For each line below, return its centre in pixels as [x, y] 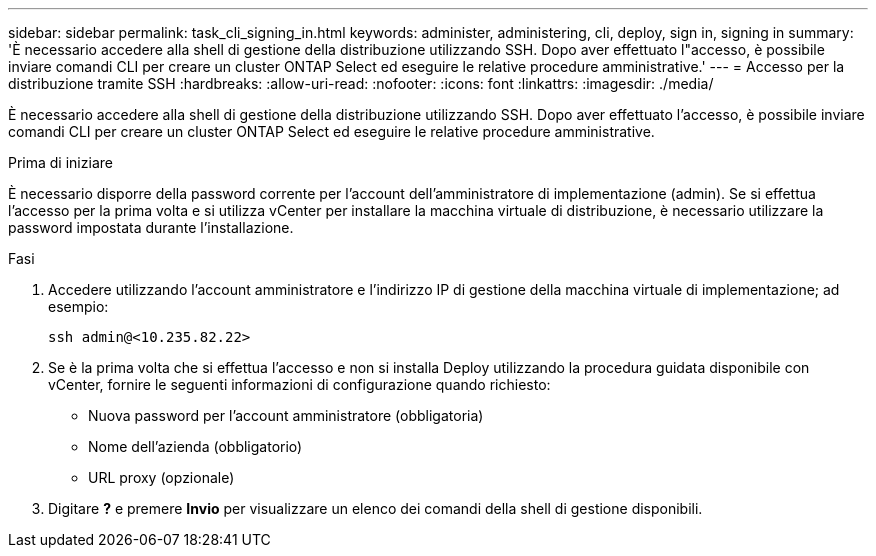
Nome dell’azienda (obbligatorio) [195, 446]
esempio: [78, 306]
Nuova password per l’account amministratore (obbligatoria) [286, 415]
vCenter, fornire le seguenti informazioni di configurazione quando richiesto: [299, 384]
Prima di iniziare [60, 162]
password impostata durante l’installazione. [151, 227]
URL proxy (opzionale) [161, 477]
